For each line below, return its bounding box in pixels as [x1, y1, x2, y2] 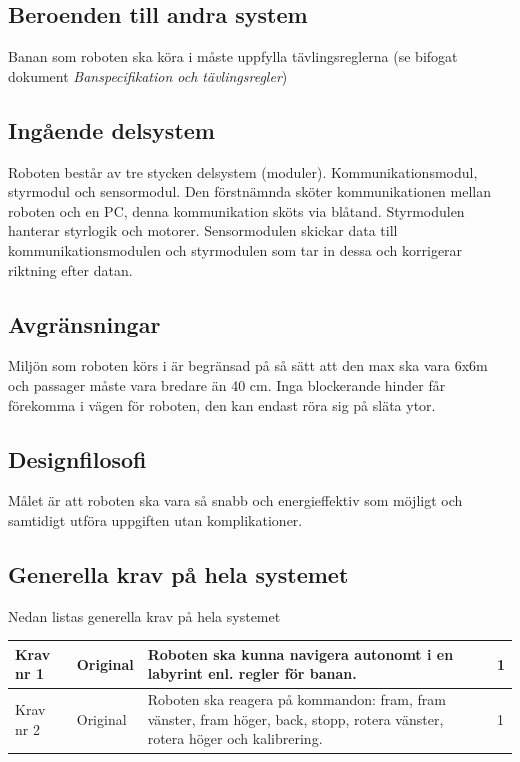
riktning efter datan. [8, 259, 133, 280]
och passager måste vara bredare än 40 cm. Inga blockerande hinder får [8, 374, 446, 395]
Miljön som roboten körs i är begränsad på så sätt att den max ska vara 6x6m [8, 355, 488, 376]
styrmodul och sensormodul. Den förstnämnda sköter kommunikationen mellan [8, 181, 491, 202]
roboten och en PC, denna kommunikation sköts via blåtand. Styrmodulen [8, 200, 465, 221]
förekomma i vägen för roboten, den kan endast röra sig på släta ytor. [8, 394, 436, 415]
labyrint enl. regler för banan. [147, 663, 357, 684]
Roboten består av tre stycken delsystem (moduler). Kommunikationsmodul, [8, 161, 478, 182]
